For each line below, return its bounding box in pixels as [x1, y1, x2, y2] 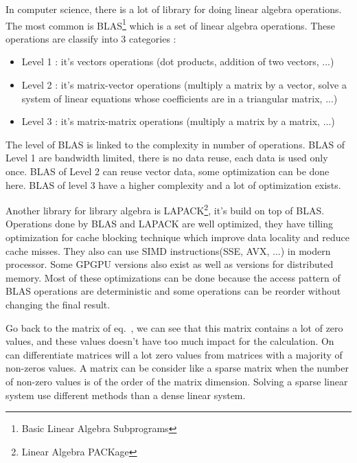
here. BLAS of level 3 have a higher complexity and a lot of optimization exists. [5, 177, 341, 192]
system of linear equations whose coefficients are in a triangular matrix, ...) [21, 91, 338, 105]
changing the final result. [5, 297, 111, 311]
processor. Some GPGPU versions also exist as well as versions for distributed [5, 257, 334, 271]
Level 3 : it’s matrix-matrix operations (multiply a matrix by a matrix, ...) [21, 114, 335, 128]
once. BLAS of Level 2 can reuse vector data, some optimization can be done [5, 164, 330, 178]
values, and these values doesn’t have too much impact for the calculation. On [5, 334, 334, 348]
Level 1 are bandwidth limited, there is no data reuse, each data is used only [5, 150, 328, 165]
